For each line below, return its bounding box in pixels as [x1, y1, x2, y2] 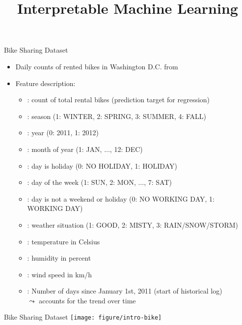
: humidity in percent [27, 253, 91, 263]
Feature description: [15, 78, 76, 88]
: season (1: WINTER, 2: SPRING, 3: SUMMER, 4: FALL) [27, 111, 207, 121]
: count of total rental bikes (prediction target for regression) [27, 94, 210, 105]
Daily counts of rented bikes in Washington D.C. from [15, 61, 178, 71]
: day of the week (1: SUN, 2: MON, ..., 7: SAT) [27, 177, 172, 187]
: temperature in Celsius [27, 236, 100, 246]
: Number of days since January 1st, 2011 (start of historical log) [27, 286, 222, 296]
